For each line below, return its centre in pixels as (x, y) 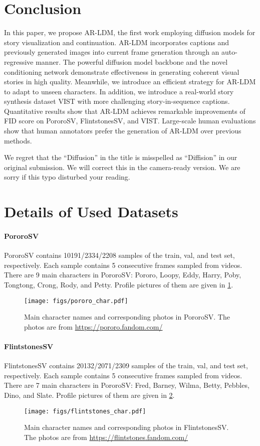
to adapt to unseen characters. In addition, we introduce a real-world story (119, 91)
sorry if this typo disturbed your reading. (67, 177)
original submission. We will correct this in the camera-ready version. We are (122, 167)
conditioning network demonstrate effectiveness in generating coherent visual (122, 71)
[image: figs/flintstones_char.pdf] (85, 411)
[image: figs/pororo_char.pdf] (76, 301)
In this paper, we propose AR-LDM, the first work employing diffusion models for (130, 32)
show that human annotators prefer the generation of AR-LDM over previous (123, 131)
